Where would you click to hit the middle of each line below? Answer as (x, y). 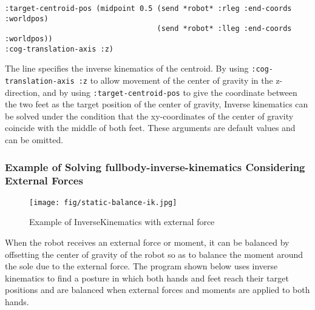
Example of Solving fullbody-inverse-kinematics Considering (155, 167)
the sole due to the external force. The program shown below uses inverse (141, 266)
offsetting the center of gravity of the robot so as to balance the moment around (154, 254)
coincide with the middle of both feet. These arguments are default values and (150, 128)
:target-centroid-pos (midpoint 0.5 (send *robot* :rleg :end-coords (148, 8)
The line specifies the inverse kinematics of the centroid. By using (127, 68)
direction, (22, 92)
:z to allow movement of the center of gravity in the (176, 80)
